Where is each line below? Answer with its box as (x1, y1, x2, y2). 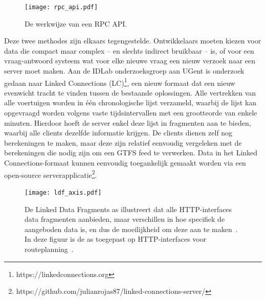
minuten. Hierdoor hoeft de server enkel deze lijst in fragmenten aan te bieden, (4, 117, 251, 128)
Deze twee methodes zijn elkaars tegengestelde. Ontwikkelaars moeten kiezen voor (4, 35, 261, 46)
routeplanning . (25, 243, 74, 254)
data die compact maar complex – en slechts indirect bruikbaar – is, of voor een (4, 45, 254, 56)
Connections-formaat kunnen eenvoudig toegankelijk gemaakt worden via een (4, 157, 246, 168)
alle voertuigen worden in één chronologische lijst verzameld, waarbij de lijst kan (4, 97, 257, 108)
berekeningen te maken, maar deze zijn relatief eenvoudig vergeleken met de (4, 137, 242, 148)
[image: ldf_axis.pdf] (25, 189, 102, 196)
